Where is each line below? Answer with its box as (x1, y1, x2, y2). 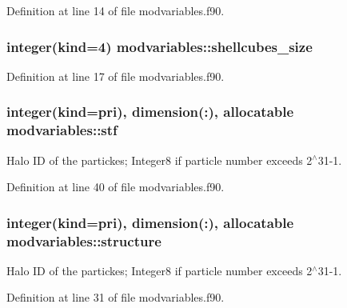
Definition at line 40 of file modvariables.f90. (6, 178, 225, 195)
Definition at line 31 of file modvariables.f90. (6, 289, 225, 306)
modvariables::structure (6, 230, 162, 250)
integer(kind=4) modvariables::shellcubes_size (6, 36, 313, 56)
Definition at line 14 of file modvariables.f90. (6, 2, 225, 18)
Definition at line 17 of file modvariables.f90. (6, 67, 225, 84)
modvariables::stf (6, 120, 118, 140)
